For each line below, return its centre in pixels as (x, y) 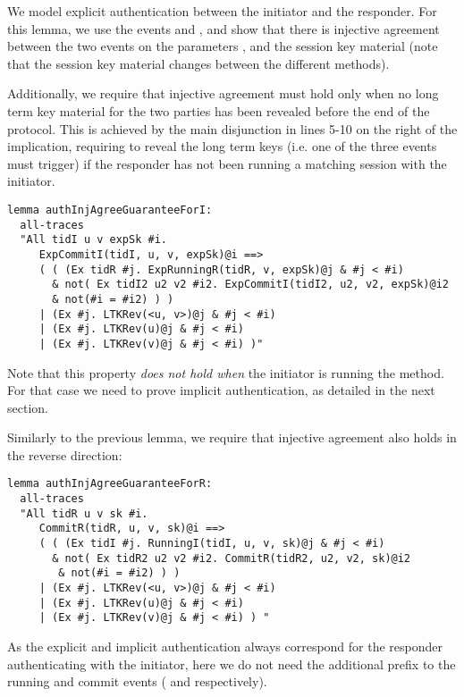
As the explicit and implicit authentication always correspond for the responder (225, 647)
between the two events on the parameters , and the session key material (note (223, 46)
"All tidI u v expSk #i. (93, 240)
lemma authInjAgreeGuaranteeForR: (110, 484)
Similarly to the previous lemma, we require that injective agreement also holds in (232, 437)
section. (28, 407)
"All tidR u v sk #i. (84, 513)
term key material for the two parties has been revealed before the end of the (219, 110)
